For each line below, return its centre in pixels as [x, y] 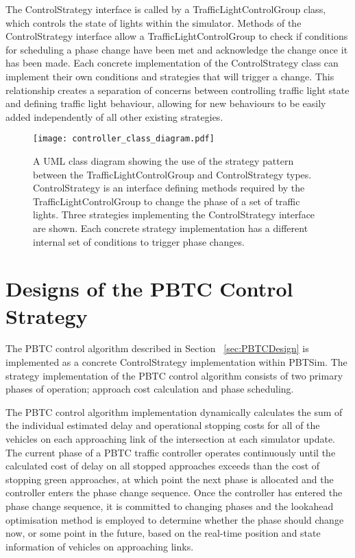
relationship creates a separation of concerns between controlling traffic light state [177, 90]
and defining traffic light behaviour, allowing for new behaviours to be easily [166, 103]
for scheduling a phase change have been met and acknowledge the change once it [177, 49]
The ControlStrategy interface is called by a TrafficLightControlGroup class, [166, 9]
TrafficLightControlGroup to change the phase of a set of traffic [167, 201]
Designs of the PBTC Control [149, 289]
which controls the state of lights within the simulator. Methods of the [154, 22]
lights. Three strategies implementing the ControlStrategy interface [174, 214]
